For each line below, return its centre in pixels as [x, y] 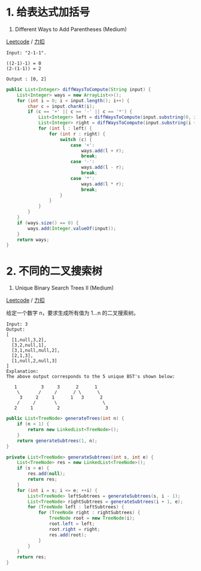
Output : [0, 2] [26, 79]
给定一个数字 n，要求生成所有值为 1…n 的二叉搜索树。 [73, 313]
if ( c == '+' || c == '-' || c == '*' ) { [80, 112]
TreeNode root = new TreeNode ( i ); [92, 518]
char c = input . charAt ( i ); [61, 106]
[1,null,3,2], [29, 340]
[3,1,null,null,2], [36, 350]
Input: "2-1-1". [26, 53]
